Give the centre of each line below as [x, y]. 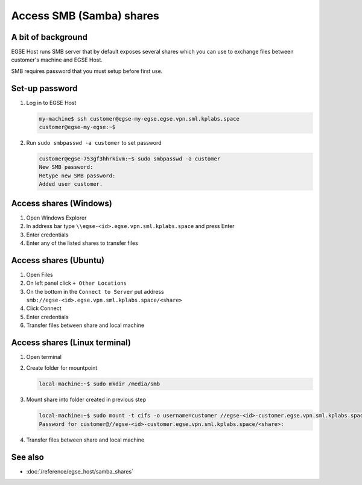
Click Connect [44, 308]
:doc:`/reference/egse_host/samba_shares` [80, 471]
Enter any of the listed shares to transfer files [82, 243]
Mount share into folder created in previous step [86, 400]
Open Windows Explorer [56, 218]
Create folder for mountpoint [62, 368]
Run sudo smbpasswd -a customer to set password [94, 143]
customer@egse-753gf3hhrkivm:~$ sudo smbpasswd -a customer [130, 159]
